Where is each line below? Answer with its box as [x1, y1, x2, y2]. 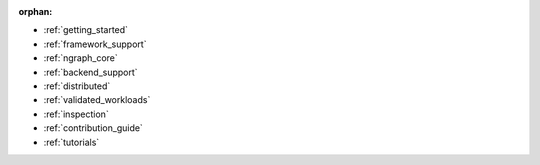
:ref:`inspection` [43, 108, 109, 120]
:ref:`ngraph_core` [43, 52, 119, 64]
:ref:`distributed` [43, 80, 111, 92]
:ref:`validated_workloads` [43, 94, 151, 106]
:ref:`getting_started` [43, 24, 129, 36]
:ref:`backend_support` [43, 66, 139, 78]
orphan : [18, 6, 53, 17]
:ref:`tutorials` [43, 136, 100, 148]
